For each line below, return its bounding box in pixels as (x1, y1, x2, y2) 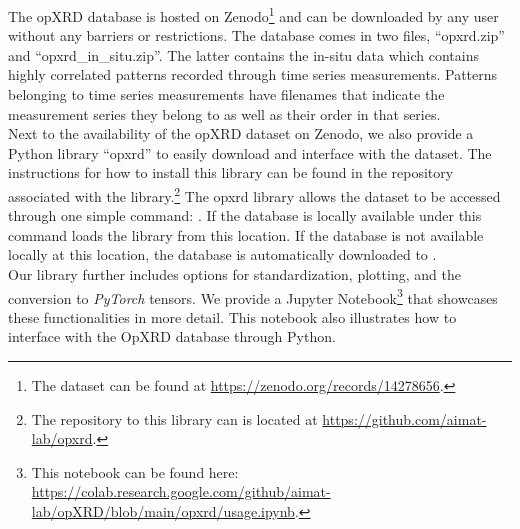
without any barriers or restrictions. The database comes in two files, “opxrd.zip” (8, 25, 505, 46)
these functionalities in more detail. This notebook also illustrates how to (8, 306, 457, 327)
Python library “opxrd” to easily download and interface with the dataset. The (8, 142, 492, 163)
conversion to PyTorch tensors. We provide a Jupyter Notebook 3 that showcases (8, 284, 498, 308)
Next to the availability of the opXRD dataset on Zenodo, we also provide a (8, 123, 474, 144)
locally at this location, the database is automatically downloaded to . (8, 244, 437, 265)
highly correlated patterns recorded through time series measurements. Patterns (8, 64, 498, 85)
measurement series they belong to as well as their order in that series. (8, 103, 441, 124)
